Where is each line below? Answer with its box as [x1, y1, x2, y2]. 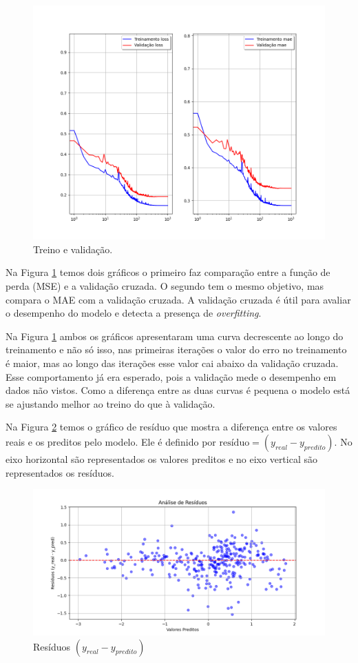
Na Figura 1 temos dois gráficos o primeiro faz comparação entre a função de [6, 265, 330, 279]
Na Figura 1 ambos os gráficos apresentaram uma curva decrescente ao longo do [6, 328, 344, 343]
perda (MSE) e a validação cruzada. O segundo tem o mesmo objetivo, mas [6, 278, 324, 293]
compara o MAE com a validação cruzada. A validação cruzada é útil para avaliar [6, 292, 351, 306]
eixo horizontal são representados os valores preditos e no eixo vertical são [6, 451, 317, 466]
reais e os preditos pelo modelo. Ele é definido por [6, 434, 216, 448]
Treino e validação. [33, 241, 113, 256]
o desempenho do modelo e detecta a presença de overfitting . [6, 306, 262, 320]
